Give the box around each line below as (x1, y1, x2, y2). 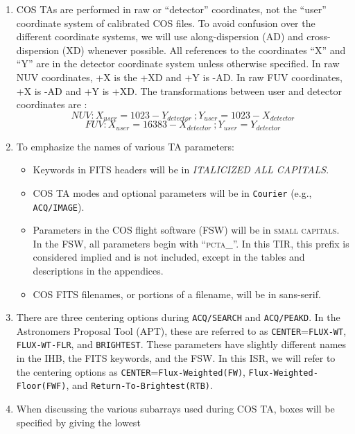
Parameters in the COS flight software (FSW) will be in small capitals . (33, 223, 340, 237)
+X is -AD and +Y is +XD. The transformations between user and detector (16, 83, 342, 98)
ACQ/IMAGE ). (33, 199, 85, 214)
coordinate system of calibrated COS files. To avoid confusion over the (16, 15, 315, 30)
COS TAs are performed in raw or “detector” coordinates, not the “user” (16, 2, 327, 16)
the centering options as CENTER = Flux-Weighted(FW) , (16, 364, 245, 379)
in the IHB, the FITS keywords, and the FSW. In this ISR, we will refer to (16, 351, 336, 365)
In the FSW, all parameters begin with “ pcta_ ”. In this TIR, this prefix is (33, 236, 349, 250)
